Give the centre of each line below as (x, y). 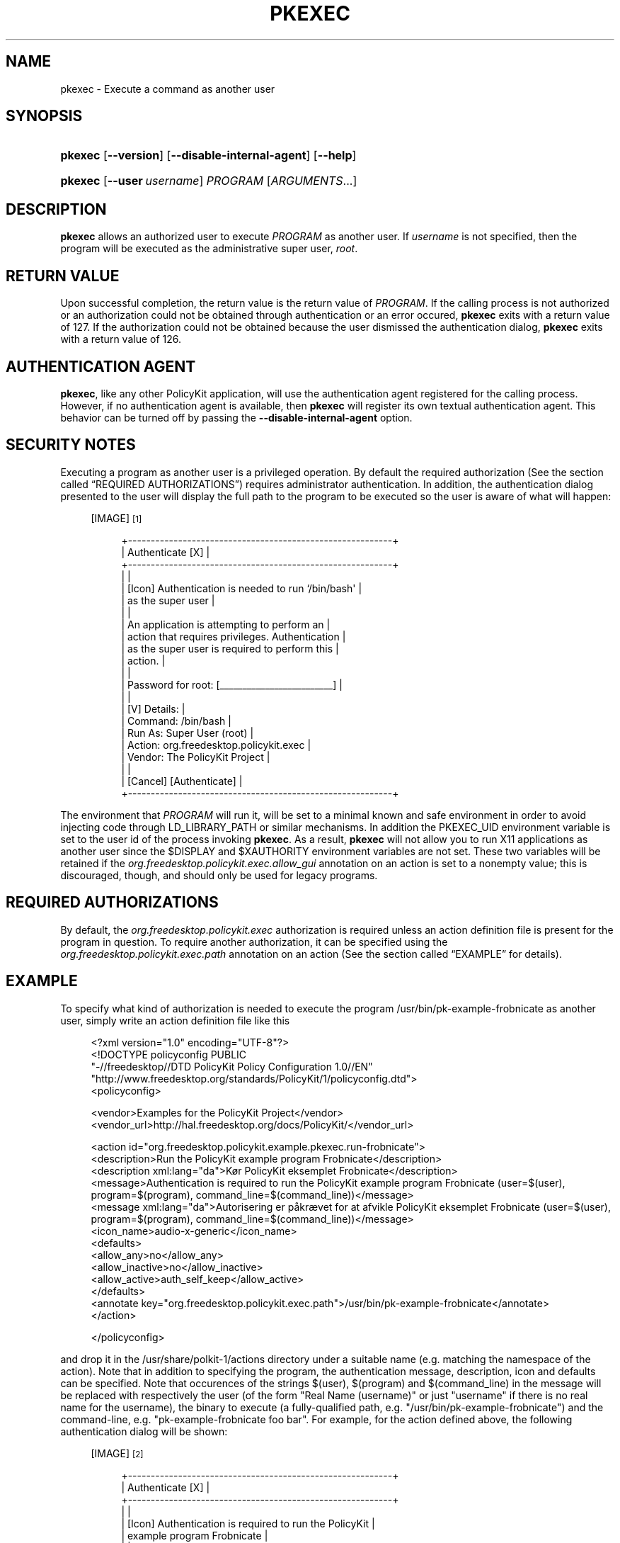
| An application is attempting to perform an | (226, 624)
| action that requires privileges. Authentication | (234, 636)
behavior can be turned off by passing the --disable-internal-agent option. (236, 417)
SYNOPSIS (44, 116)
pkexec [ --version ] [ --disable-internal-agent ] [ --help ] (208, 156)
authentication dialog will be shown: (144, 1431)
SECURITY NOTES (71, 445)
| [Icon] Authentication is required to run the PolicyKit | (248, 1523)
